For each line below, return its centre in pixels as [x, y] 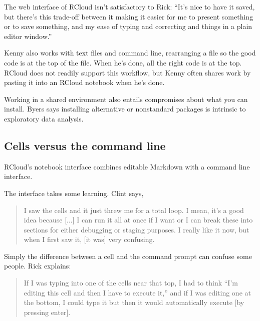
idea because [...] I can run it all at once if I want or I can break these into [138, 220]
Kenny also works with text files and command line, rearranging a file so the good [130, 53]
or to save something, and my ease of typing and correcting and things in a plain [128, 26]
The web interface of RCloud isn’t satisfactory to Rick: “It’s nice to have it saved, [129, 6]
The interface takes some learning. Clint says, [74, 193]
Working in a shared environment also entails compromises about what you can [126, 99]
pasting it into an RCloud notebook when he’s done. [84, 82]
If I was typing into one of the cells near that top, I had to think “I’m [131, 283]
